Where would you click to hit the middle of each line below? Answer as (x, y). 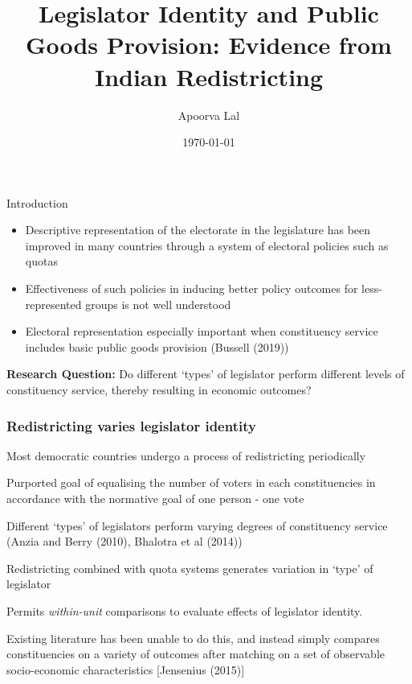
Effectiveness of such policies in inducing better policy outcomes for (192, 288)
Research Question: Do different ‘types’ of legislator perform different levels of (206, 374)
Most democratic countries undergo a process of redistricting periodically (186, 455)
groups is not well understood (158, 304)
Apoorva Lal (209, 115)
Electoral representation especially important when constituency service (202, 331)
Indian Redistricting (209, 76)
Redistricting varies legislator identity (131, 425)
